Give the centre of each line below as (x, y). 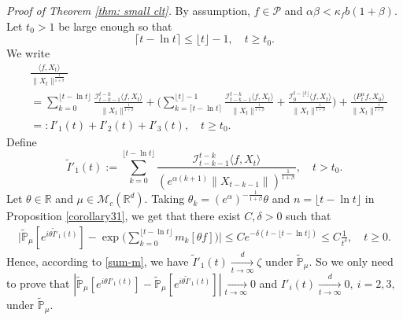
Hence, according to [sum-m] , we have (98, 261)
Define (22, 141)
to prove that (38, 283)
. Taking (165, 199)
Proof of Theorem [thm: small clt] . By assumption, (128, 10)
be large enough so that (115, 26)
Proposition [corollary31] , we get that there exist (124, 216)
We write (28, 53)
